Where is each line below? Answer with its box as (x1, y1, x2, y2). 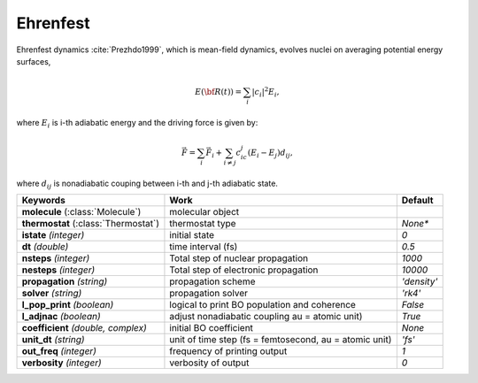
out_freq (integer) (21, 345, 96, 357)
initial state (169, 229, 215, 241)
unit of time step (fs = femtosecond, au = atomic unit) (169, 333, 392, 346)
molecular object (169, 206, 240, 218)
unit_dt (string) (21, 333, 85, 346)
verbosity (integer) (21, 356, 102, 369)
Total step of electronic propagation (169, 264, 319, 276)
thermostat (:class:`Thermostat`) (21, 218, 159, 230)
